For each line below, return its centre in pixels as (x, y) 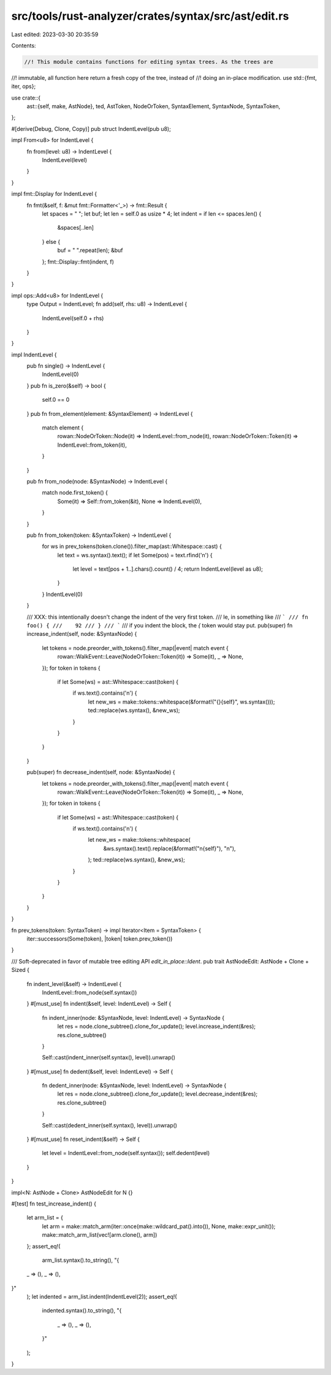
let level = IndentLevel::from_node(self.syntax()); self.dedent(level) (126, 1153)
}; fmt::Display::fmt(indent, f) (78, 262)
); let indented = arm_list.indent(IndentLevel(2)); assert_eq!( (102, 1297)
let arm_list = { (45, 1218)
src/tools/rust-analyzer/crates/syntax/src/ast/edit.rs (150, 16)
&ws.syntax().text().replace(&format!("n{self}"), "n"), (169, 848)
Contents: (24, 45)
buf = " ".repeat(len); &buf (90, 250)
